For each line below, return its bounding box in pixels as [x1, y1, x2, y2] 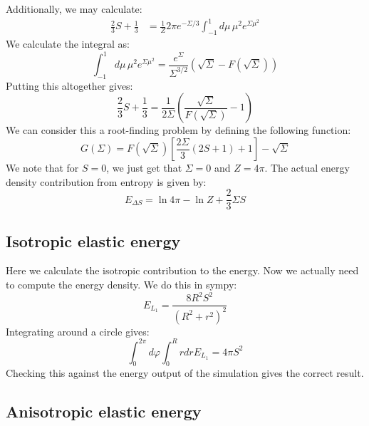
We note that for [6, 160, 79, 175]
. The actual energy [264, 160, 350, 175]
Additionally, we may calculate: [6, 1, 142, 16]
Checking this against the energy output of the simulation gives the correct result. [6, 365, 364, 380]
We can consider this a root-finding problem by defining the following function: [6, 123, 351, 137]
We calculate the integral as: [6, 36, 130, 51]
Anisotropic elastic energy [6, 400, 202, 422]
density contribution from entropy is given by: [6, 174, 207, 189]
